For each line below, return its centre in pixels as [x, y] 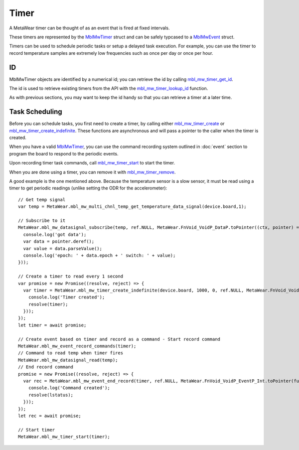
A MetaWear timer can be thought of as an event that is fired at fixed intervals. [89, 28]
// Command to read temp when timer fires [71, 353]
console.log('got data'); [55, 234]
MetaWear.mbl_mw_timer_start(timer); [64, 437]
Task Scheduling [36, 112]
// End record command [46, 367]
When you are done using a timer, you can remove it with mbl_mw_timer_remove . [92, 172]
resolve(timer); [48, 304]
